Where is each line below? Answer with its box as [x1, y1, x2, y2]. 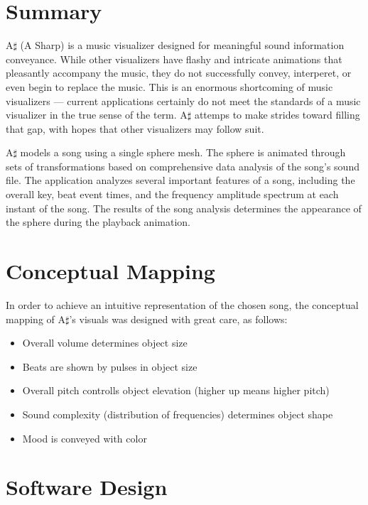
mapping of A [6, 311, 66, 326]
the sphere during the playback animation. [6, 215, 190, 229]
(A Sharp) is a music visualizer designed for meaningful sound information [20, 38, 345, 53]
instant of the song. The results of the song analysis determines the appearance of [6, 200, 362, 215]
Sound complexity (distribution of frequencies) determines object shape [22, 406, 333, 421]
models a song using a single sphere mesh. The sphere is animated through [20, 145, 346, 160]
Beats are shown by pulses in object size [22, 359, 197, 374]
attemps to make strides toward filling [194, 107, 360, 122]
